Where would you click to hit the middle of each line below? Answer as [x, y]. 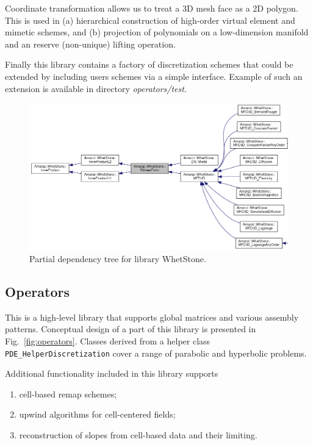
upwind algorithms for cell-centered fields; [97, 414]
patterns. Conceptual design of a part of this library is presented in [131, 329]
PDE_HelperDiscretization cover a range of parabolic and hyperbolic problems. [156, 353]
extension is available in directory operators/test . [96, 88]
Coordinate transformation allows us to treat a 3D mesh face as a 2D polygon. [152, 8]
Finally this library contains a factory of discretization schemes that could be [149, 64]
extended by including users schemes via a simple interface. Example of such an [154, 76]
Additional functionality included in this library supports [112, 373]
